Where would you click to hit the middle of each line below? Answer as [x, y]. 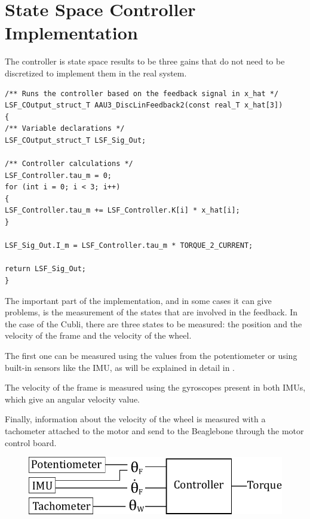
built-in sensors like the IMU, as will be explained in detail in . [120, 367]
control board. [31, 442]
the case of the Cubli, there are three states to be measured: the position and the [154, 323]
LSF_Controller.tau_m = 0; [58, 175]
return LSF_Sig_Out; [46, 269]
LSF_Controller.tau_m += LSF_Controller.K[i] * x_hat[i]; [122, 211]
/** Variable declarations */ [65, 129]
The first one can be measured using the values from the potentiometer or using [151, 355]
